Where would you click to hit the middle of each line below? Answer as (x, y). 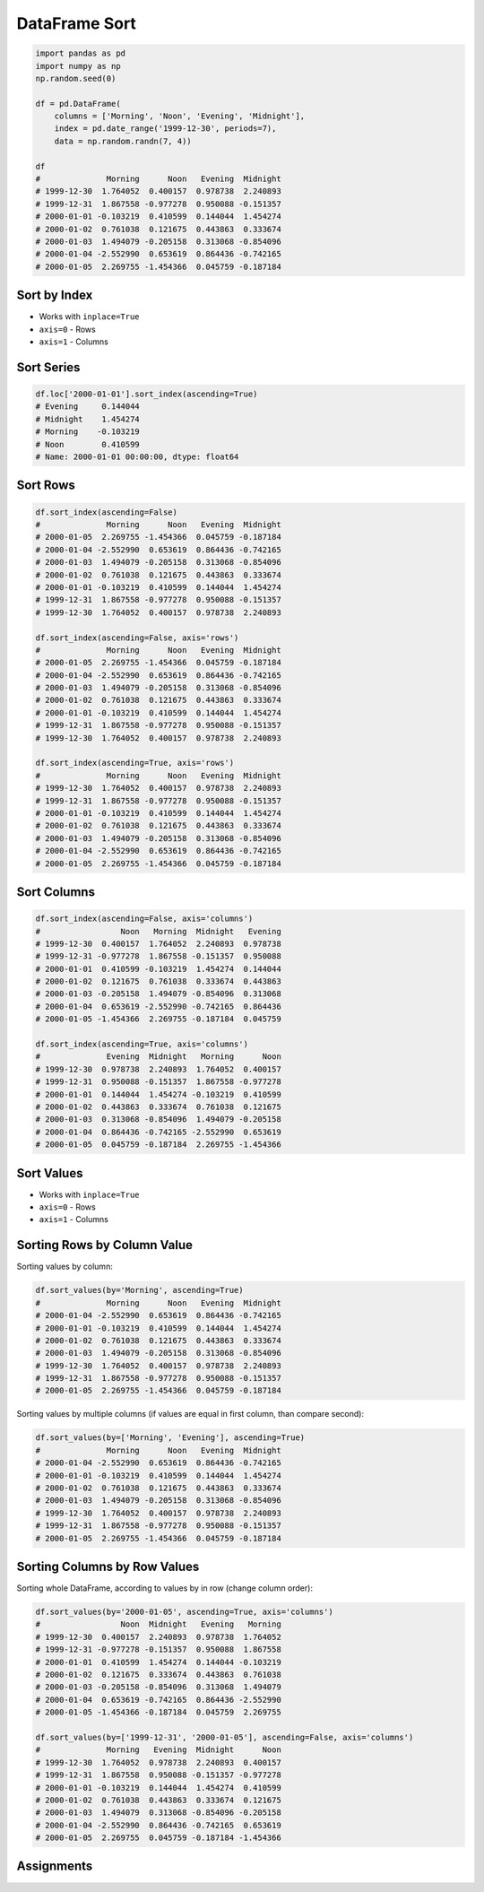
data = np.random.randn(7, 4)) (123, 141)
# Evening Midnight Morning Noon (158, 1057)
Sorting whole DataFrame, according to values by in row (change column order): (165, 1588)
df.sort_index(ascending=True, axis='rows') (135, 763)
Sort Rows (46, 486)
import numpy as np (78, 66)
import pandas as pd (80, 53)
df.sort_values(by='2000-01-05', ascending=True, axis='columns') (184, 1612)
